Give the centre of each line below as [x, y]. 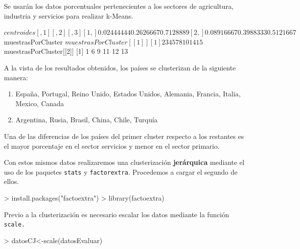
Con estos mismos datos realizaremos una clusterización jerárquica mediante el [124, 162]
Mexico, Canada [40, 103]
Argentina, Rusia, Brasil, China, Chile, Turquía [86, 120]
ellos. [12, 181]
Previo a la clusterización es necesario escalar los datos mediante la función [117, 214]
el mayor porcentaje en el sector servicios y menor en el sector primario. [112, 146]
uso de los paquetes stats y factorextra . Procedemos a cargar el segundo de [121, 171]
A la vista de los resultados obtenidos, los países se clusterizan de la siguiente [120, 67]
